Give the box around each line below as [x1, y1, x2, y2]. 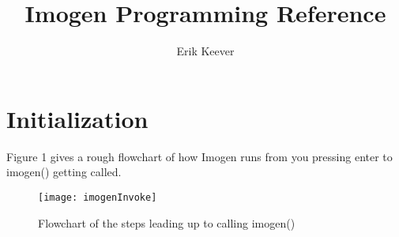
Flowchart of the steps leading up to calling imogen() [38, 214, 295, 231]
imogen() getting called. [6, 164, 122, 180]
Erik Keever [176, 43, 235, 59]
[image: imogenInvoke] [38, 191, 157, 203]
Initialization [6, 102, 149, 134]
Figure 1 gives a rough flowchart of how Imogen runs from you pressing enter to [6, 148, 393, 164]
